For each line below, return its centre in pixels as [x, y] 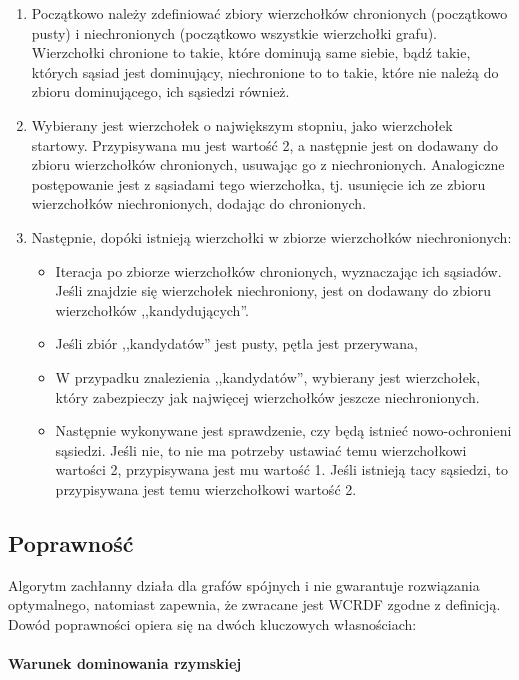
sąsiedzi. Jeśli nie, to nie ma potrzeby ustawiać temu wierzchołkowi [261, 449]
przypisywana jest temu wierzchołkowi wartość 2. [206, 488]
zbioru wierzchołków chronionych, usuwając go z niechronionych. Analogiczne [268, 164]
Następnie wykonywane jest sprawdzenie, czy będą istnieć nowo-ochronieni [283, 430]
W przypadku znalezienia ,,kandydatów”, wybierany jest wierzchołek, [268, 376]
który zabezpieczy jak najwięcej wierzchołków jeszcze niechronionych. [267, 396]
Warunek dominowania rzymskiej [125, 663]
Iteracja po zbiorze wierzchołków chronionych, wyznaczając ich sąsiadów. [278, 270]
